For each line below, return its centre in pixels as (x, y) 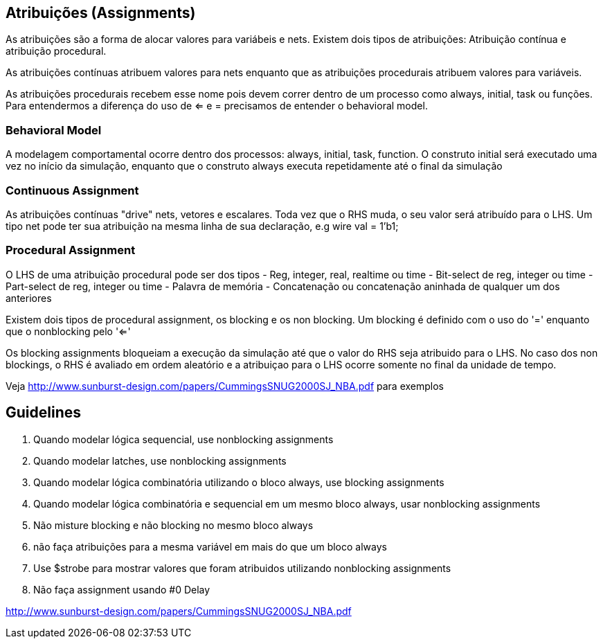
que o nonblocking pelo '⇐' (68, 331)
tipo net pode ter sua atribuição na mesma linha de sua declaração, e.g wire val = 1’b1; (202, 226)
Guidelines (43, 413)
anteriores (29, 298)
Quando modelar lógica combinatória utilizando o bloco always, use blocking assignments (239, 482)
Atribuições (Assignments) (101, 13)
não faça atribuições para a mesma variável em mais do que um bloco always (210, 546)
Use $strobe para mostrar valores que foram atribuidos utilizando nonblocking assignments (242, 568)
